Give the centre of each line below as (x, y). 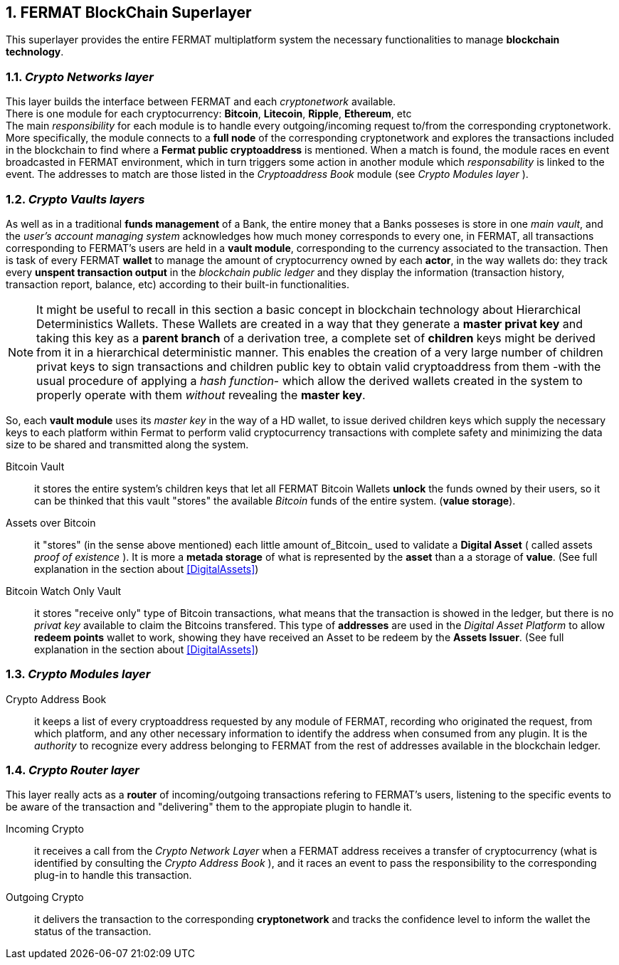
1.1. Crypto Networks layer (80, 77)
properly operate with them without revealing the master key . (201, 395)
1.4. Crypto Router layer (73, 770)
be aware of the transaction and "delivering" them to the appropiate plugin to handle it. (209, 807)
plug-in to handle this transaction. (113, 875)
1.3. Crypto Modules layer (78, 674)
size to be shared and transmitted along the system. (127, 444)
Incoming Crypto (45, 829)
